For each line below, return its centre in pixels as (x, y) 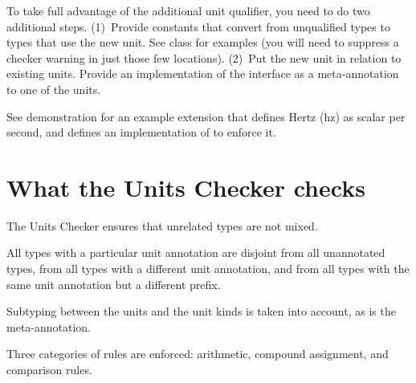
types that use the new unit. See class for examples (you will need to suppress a (203, 42)
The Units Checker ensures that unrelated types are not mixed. (162, 225)
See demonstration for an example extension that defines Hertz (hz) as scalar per (206, 116)
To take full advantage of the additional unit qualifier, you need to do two (188, 10)
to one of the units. (54, 89)
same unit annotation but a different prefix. (114, 284)
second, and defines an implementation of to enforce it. (141, 132)
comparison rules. (49, 370)
